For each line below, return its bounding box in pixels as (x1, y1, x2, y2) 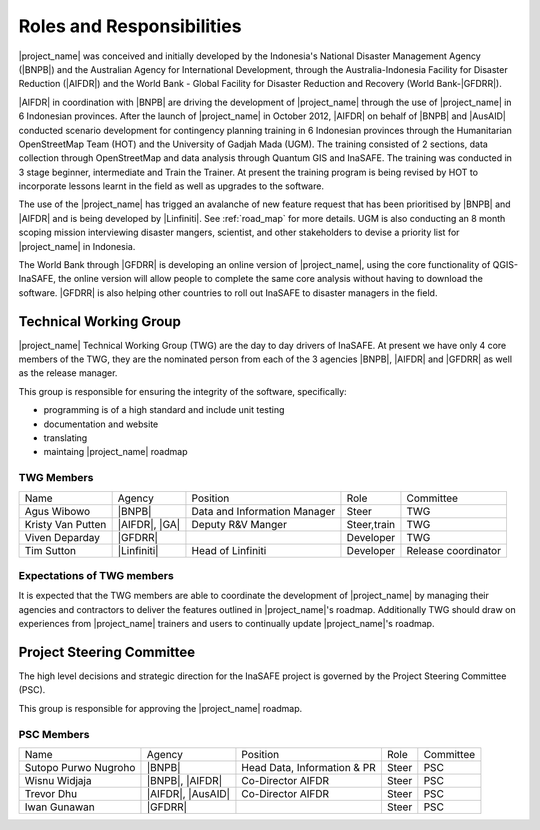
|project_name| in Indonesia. (18, 240, 136, 252)
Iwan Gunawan (24, 800, 95, 814)
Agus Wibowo (24, 504, 91, 518)
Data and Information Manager (191, 504, 336, 518)
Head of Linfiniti (191, 543, 267, 557)
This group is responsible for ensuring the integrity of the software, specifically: (18, 385, 347, 397)
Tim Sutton (24, 543, 77, 557)
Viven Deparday (24, 530, 100, 544)
